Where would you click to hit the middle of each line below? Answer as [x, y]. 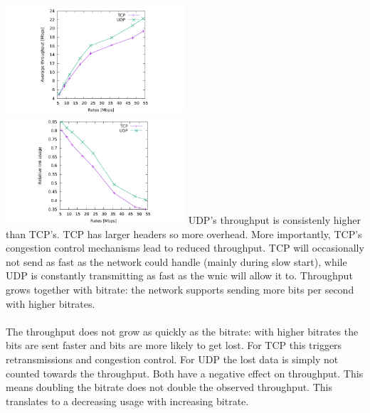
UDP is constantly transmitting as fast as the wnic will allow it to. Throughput [179, 275]
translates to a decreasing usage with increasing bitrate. [127, 401]
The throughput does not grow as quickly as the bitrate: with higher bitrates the [182, 331]
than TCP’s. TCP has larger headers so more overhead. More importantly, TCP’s [184, 234]
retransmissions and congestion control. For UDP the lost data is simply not [172, 359]
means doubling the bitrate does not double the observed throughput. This [169, 387]
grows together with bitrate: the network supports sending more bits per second [180, 289]
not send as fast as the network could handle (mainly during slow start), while [176, 261]
